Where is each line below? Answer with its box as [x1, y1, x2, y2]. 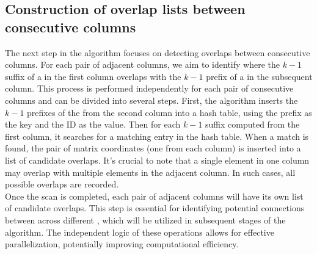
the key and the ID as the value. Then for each [5, 118, 181, 131]
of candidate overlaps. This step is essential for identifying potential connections [5, 201, 305, 214]
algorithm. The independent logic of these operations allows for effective [5, 225, 274, 238]
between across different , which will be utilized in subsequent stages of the [5, 213, 286, 226]
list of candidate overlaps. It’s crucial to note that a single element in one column [5, 153, 310, 166]
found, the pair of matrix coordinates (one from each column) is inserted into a [5, 142, 301, 154]
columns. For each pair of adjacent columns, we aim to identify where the [5, 58, 280, 71]
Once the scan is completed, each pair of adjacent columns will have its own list [5, 189, 304, 202]
